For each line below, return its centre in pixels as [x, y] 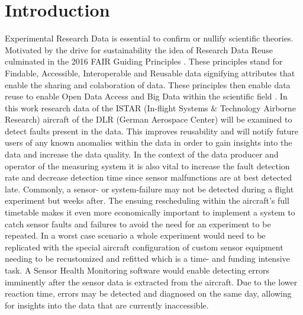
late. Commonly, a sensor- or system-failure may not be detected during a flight [149, 189]
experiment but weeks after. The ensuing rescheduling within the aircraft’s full [147, 200]
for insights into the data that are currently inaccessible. [107, 305]
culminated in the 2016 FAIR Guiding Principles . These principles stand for [144, 61]
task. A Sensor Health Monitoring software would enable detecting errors [137, 270]
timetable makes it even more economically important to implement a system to [150, 212]
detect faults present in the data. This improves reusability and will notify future [152, 131]
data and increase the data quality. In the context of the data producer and [142, 154]
